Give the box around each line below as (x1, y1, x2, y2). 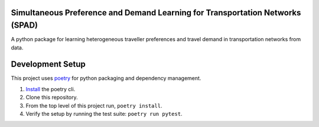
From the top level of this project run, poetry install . (25, 102, 162, 109)
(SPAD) (11, 21, 38, 31)
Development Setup (11, 59, 86, 69)
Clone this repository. (25, 94, 78, 101)
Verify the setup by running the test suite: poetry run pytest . (25, 110, 183, 117)
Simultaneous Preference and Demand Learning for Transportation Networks (11, 8, 301, 18)
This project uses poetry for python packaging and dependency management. (11, 75, 201, 82)
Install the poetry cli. (25, 85, 76, 92)
